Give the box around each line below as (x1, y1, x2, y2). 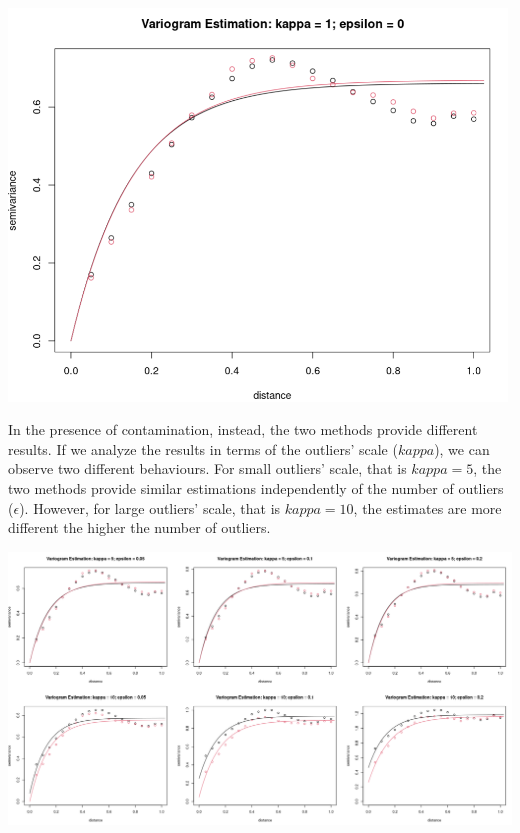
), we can (434, 438, 490, 459)
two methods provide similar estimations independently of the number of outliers (8, 477, 504, 498)
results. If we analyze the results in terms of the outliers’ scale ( (8, 438, 398, 459)
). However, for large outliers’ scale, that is (19, 497, 281, 518)
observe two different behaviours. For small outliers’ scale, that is (8, 458, 407, 479)
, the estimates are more (353, 497, 502, 518)
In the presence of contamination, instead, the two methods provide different (8, 419, 478, 440)
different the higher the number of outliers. (8, 517, 271, 538)
